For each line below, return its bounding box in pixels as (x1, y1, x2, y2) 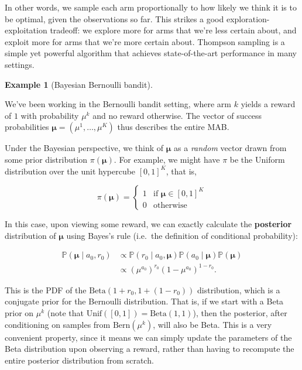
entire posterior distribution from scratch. (5, 354, 154, 366)
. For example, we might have (114, 153, 220, 165)
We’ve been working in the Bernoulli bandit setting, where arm (5, 98, 232, 110)
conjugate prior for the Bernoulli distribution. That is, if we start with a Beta (5, 295, 284, 307)
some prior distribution (5, 153, 88, 165)
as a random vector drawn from (174, 142, 287, 154)
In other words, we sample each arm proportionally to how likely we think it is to (5, 1, 297, 13)
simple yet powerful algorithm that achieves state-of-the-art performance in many (5, 47, 297, 59)
